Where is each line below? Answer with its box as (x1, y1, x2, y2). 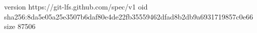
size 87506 (4, 21, 36, 31)
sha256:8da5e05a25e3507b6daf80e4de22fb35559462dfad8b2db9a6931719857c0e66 (4, 11, 253, 21)
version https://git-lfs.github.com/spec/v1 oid (4, 1, 148, 11)
